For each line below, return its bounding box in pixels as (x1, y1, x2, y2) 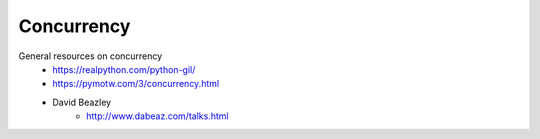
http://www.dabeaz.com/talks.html (86, 110, 229, 122)
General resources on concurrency (18, 50, 163, 62)
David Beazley (52, 96, 112, 108)
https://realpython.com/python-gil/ (52, 63, 196, 75)
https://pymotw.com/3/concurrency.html (52, 78, 220, 90)
